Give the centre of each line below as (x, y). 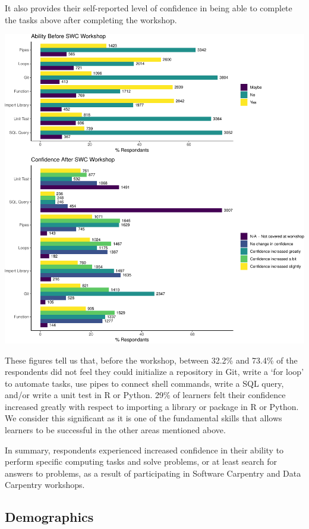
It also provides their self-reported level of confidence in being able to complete (149, 8)
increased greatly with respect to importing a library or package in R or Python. (152, 406)
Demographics (49, 517)
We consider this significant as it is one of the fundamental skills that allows (144, 418)
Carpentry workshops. (45, 485)
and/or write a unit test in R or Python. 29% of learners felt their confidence (145, 395)
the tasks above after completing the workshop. (91, 19)
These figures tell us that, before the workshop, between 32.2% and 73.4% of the (151, 360)
